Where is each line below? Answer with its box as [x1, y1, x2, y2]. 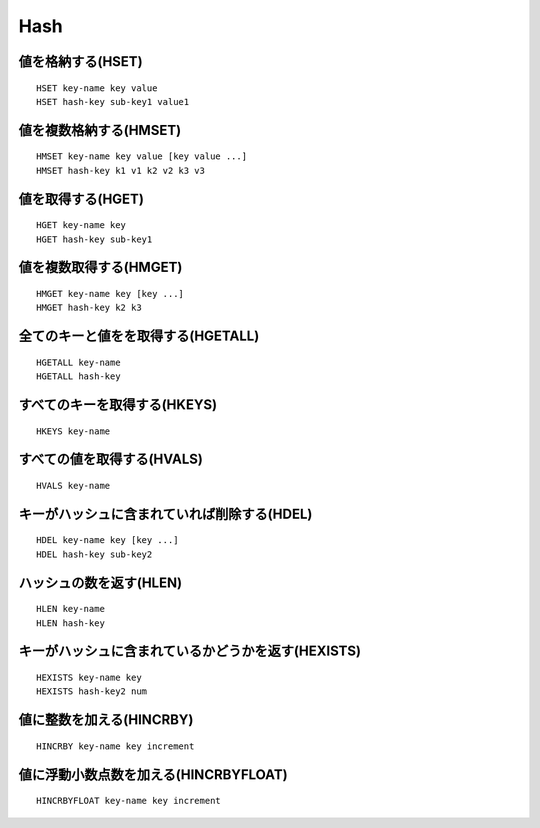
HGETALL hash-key [36, 371, 121, 382]
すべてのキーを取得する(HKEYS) [18, 396, 218, 413]
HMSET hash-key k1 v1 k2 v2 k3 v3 [36, 165, 205, 176]
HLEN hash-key [36, 617, 105, 629]
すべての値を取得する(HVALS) [18, 451, 204, 468]
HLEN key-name [36, 603, 105, 615]
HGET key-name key [36, 220, 127, 231]
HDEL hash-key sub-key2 [36, 548, 153, 560]
